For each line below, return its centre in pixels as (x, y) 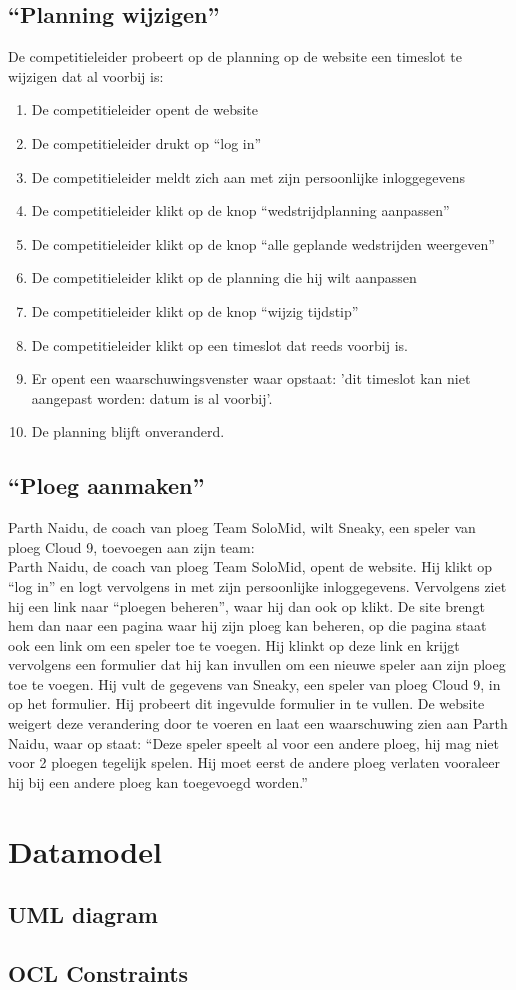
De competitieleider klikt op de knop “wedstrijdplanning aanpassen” (240, 210)
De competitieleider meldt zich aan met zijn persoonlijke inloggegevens (248, 176)
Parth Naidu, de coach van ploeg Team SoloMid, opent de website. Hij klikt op (250, 566)
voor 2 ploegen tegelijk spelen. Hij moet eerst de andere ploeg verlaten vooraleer (254, 762)
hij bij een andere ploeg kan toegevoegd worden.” (158, 781)
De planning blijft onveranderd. (128, 431)
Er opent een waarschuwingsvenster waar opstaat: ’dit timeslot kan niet (251, 378)
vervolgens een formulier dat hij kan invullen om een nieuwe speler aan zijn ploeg (257, 664)
